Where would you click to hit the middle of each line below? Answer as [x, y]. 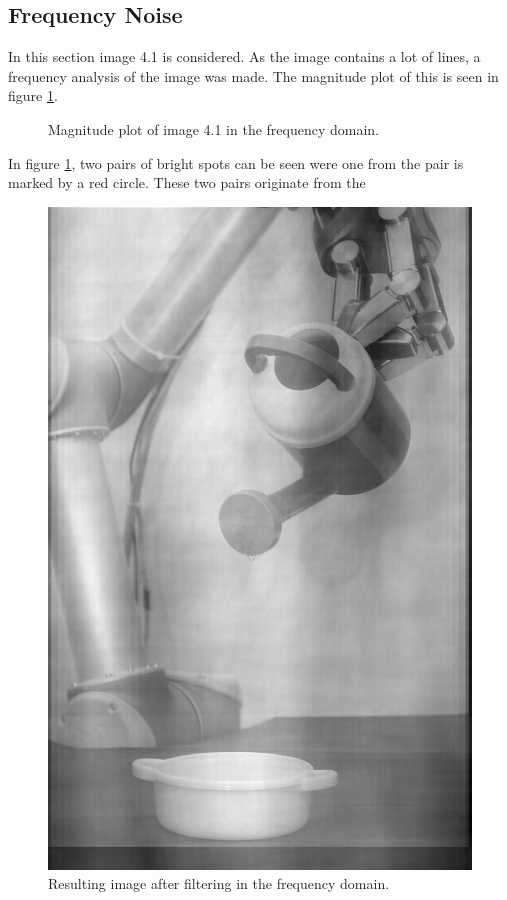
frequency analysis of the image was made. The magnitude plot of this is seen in [253, 75]
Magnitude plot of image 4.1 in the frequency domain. [214, 128]
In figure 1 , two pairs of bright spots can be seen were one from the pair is [236, 162]
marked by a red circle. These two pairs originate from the [187, 182]
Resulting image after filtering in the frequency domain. [219, 883]
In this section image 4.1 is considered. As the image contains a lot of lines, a [244, 56]
